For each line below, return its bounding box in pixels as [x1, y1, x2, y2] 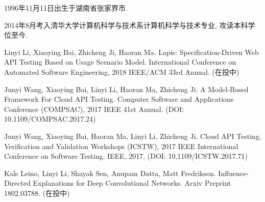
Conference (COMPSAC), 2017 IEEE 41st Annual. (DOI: [4, 103, 184, 114]
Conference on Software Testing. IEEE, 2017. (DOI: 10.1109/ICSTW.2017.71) [4, 151, 248, 161]
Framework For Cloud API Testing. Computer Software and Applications [4, 94, 234, 104]
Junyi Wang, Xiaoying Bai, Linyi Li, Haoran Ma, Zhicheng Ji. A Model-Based [4, 83, 249, 94]
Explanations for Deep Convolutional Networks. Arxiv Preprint [33, 178, 231, 188]
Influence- [218, 167, 249, 178]
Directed [4, 178, 31, 188]
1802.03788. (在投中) [4, 187, 70, 198]
